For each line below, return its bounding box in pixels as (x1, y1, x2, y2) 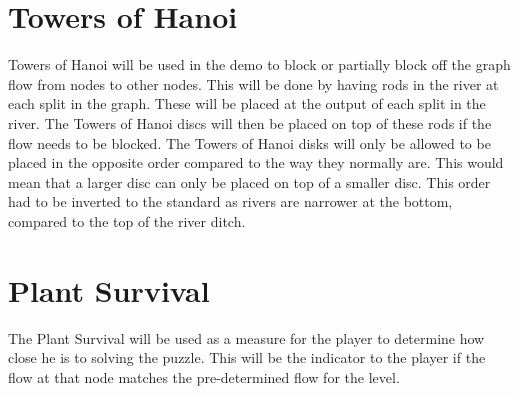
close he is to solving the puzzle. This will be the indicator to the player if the (8, 347, 486, 368)
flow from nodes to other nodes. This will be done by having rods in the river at (8, 73, 499, 94)
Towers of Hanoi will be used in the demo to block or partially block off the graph (8, 54, 511, 75)
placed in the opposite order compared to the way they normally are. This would (8, 152, 504, 173)
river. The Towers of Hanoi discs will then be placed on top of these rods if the (8, 112, 492, 133)
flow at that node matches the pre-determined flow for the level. (8, 366, 400, 387)
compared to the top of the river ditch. (8, 210, 246, 231)
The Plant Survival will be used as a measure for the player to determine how (8, 327, 485, 348)
